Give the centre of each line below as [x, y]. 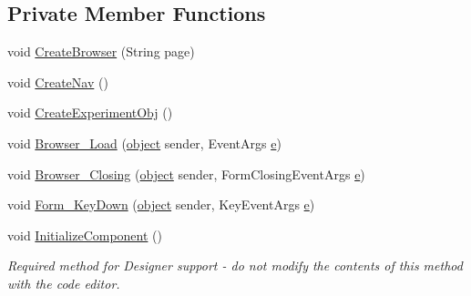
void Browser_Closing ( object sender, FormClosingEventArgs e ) [186, 174]
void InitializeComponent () [85, 235]
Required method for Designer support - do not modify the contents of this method [235, 265]
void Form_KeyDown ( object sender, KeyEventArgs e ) [161, 204]
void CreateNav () [58, 82]
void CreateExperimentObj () [90, 112]
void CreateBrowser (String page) [101, 51]
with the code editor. [64, 283]
